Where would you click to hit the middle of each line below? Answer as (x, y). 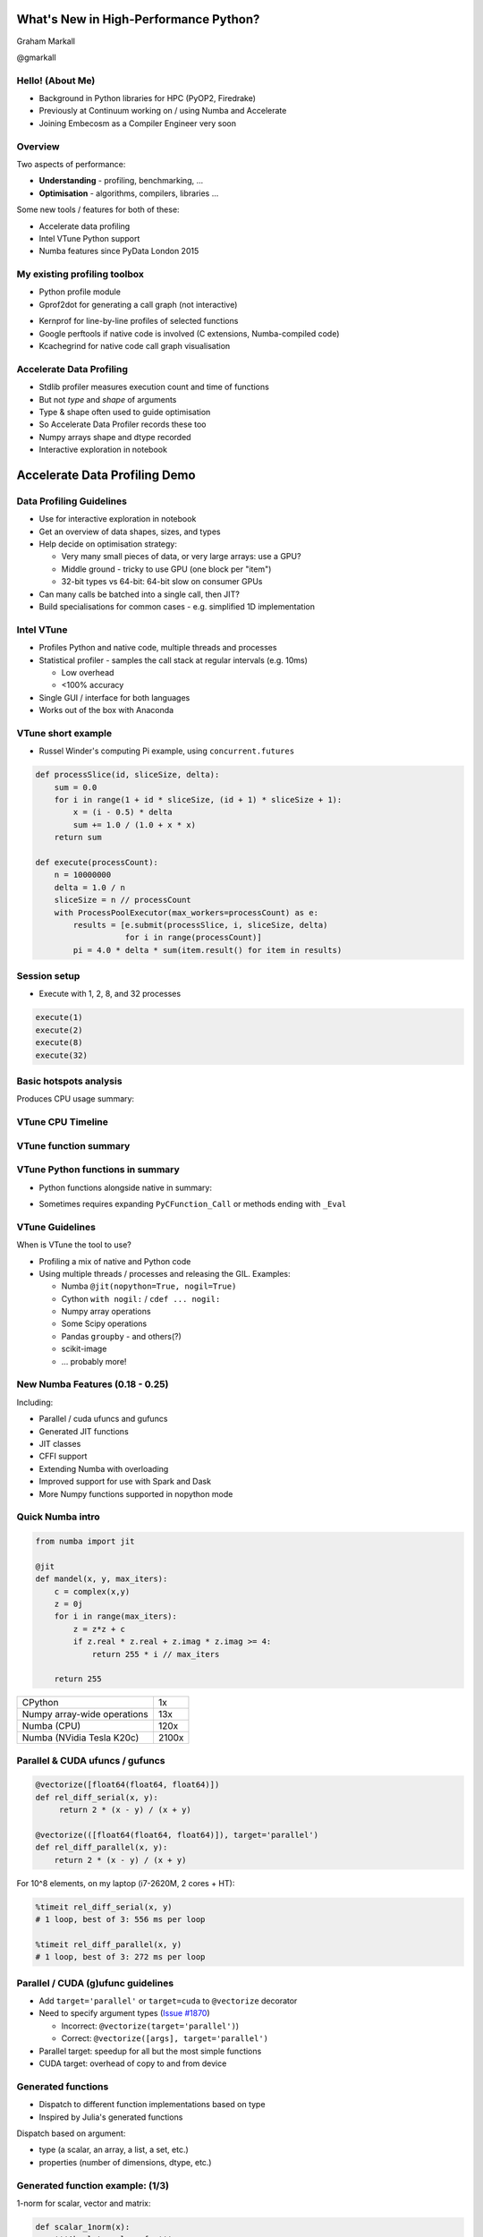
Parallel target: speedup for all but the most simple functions (150, 2051)
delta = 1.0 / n (89, 887)
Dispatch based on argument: (71, 2133)
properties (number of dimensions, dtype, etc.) (125, 2162)
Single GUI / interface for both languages (114, 697)
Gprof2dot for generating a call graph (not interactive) (138, 304)
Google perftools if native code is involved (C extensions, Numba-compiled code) (189, 333)
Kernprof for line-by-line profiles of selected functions (139, 321)
